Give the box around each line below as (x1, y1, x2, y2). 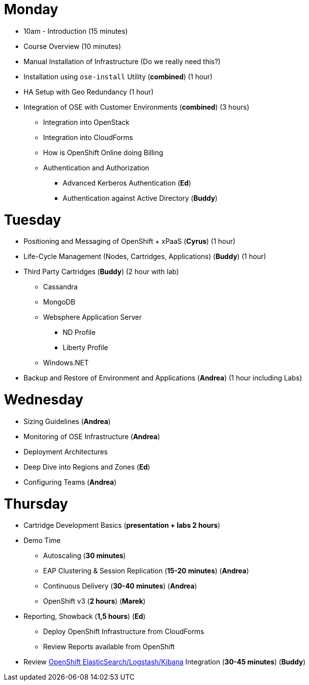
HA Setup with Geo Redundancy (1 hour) (24, 87, 154, 96)
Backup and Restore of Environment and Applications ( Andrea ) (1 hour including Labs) (24, 374, 302, 382)
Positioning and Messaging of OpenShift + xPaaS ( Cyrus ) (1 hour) (24, 237, 236, 246)
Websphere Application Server (43, 313, 142, 322)
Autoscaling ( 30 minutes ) (43, 551, 126, 560)
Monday (4, 1, 58, 18)
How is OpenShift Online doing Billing (43, 148, 164, 157)
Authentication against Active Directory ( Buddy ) (63, 193, 218, 202)
